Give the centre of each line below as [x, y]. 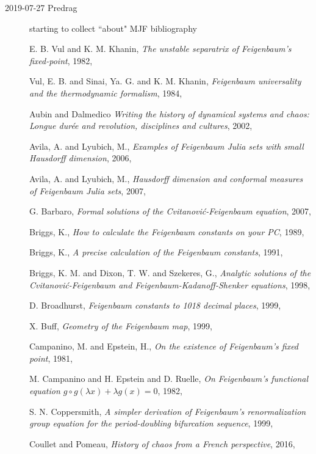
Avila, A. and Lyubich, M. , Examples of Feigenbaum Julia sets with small [167, 146]
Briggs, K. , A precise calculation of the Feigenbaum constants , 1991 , [156, 252]
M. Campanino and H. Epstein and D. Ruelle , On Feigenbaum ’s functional [169, 379]
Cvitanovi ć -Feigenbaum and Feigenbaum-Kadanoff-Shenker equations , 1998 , [170, 284]
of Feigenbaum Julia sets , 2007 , [88, 190]
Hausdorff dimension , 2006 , [81, 158]
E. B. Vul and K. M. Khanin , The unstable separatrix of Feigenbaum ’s [160, 49]
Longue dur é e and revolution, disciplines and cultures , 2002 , [141, 126]
